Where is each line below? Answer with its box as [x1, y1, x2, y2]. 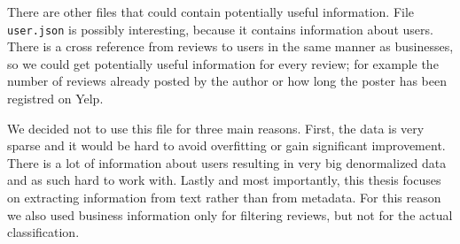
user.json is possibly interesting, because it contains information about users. [7, 19, 433, 38]
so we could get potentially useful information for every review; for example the [7, 54, 439, 72]
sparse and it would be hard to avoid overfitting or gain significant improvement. [7, 136, 446, 155]
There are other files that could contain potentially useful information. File [7, 3, 415, 20]
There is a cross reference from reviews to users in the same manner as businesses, [7, 37, 454, 56]
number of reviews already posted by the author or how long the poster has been [7, 72, 447, 90]
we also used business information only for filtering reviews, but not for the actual [7, 205, 453, 224]
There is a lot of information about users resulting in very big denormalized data [7, 153, 447, 172]
